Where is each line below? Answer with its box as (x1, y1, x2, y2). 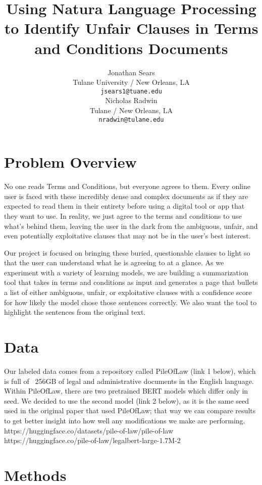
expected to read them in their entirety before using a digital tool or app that (4, 201, 245, 211)
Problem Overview (4, 152, 137, 172)
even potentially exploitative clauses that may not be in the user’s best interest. (4, 230, 251, 241)
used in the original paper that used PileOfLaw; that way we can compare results (4, 405, 256, 416)
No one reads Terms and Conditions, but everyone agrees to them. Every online (4, 181, 250, 191)
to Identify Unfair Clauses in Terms (4, 18, 258, 38)
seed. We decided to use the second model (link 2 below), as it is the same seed (4, 395, 249, 406)
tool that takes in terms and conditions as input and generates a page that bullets (4, 277, 258, 287)
